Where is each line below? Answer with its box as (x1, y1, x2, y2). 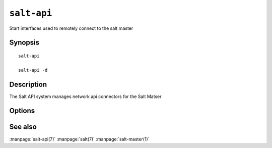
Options (9, 107, 35, 115)
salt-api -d (18, 67, 48, 73)
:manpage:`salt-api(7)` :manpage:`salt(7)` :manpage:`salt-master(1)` (9, 136, 150, 142)
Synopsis (9, 38, 40, 47)
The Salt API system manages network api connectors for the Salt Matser (9, 93, 162, 100)
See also (9, 123, 37, 131)
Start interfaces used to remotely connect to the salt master (9, 25, 133, 31)
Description (9, 80, 47, 88)
